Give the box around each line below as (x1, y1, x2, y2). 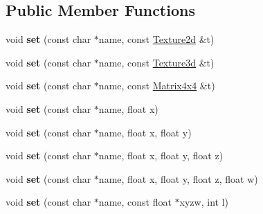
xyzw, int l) (179, 195, 228, 209)
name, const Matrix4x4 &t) (98, 78, 215, 93)
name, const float (98, 195, 172, 209)
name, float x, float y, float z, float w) (98, 171, 258, 186)
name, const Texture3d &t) (98, 55, 215, 69)
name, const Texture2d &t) (98, 32, 215, 46)
